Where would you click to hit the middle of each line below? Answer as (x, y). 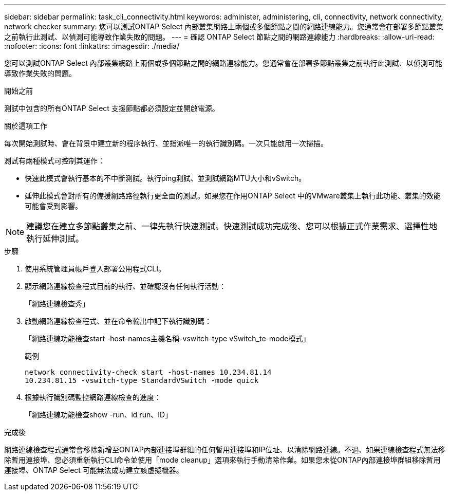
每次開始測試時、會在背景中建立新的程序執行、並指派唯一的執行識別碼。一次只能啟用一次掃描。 (166, 143)
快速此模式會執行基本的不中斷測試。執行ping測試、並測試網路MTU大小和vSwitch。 (165, 178)
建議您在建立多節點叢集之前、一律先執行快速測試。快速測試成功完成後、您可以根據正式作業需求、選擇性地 (232, 226)
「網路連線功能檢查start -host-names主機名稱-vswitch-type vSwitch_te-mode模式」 (167, 338)
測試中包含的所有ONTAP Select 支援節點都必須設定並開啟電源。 (112, 108)
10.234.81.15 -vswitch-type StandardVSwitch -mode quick (142, 380)
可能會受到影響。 (53, 206)
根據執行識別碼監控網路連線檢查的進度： (93, 397)
